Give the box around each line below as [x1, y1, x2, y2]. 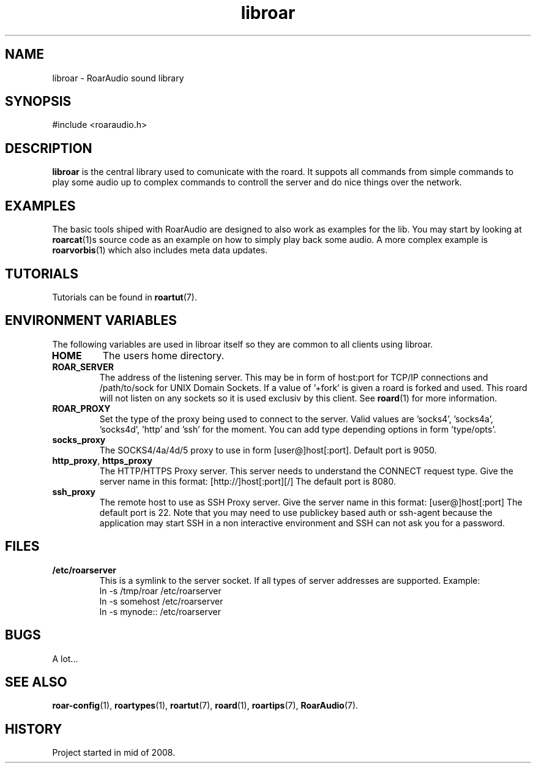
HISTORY [5, 721, 62, 737]
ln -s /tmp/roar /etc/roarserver [99, 585, 221, 596]
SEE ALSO [5, 674, 67, 690]
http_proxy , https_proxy [52, 455, 152, 466]
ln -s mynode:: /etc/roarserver [99, 606, 221, 617]
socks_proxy [52, 434, 106, 445]
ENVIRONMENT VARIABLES [5, 313, 177, 329]
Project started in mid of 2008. [52, 747, 176, 758]
